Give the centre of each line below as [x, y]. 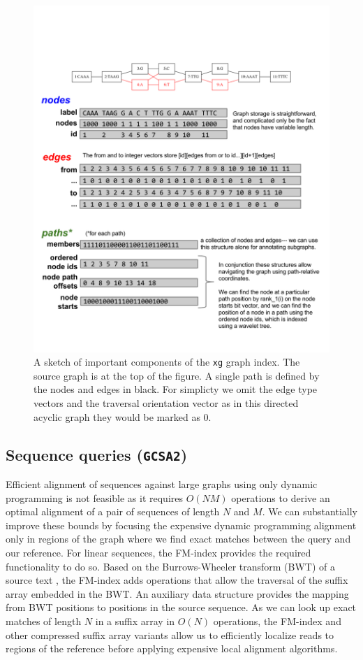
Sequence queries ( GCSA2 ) [97, 454]
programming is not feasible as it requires [95, 497]
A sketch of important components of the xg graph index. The [167, 362]
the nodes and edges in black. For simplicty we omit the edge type [176, 389]
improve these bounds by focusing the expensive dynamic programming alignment [181, 525]
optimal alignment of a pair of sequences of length [113, 511]
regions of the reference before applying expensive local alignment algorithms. [172, 648]
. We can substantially [310, 511]
